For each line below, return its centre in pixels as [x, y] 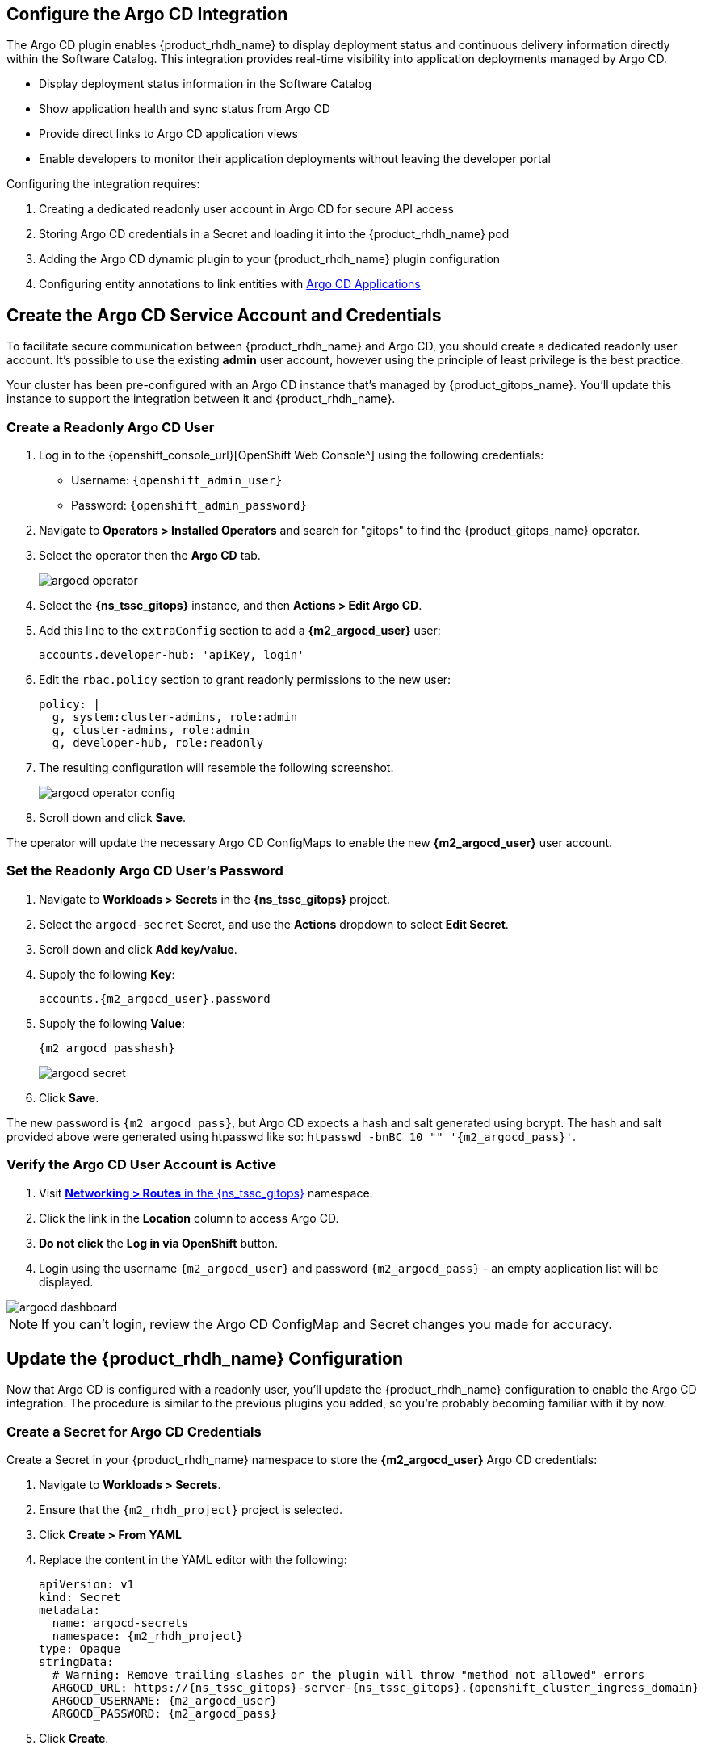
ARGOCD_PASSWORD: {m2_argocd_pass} [165, 1714]
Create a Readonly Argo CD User [111, 427]
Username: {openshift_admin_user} [177, 480]
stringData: [76, 1662]
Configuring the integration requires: [103, 184]
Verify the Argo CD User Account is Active [142, 1165]
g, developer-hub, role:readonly [158, 743]
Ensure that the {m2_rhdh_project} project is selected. [191, 1510]
